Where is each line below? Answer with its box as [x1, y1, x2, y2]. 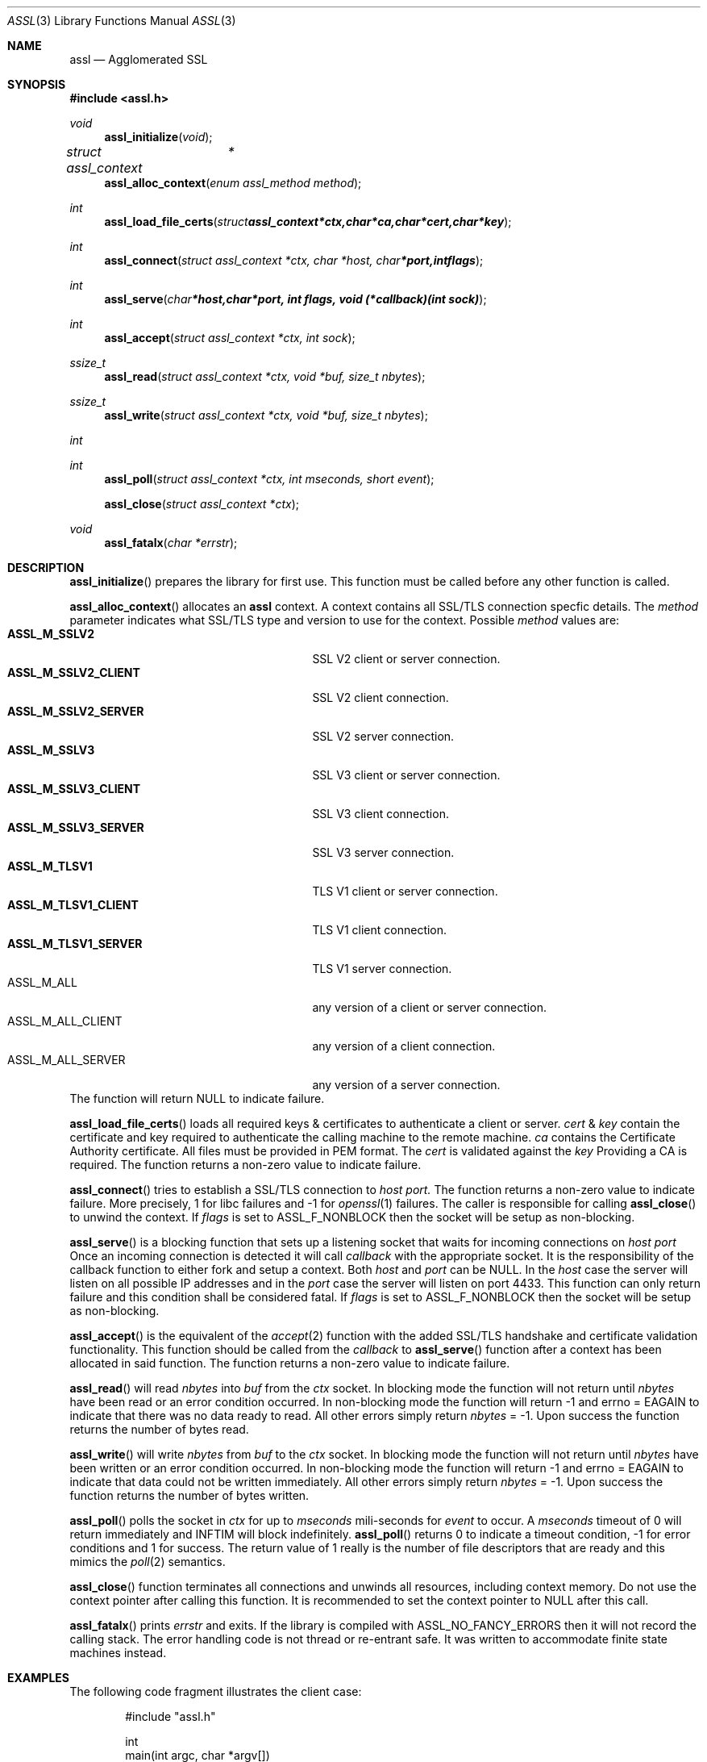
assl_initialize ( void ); [104, 130, 213, 144]
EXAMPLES [7, 1671, 69, 1685]
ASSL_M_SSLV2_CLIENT [7, 666, 140, 679]
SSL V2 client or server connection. [312, 652, 501, 666]
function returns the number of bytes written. [69, 1489, 310, 1502]
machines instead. [69, 1646, 167, 1660]
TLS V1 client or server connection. [312, 884, 498, 898]
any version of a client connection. [312, 1039, 496, 1053]
